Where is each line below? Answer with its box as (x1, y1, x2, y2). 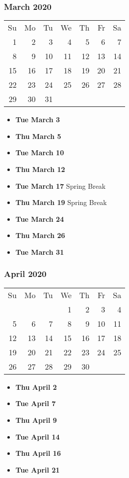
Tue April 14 (15, 431, 60, 442)
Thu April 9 (15, 414, 57, 425)
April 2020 (4, 268, 47, 280)
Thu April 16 (15, 448, 61, 458)
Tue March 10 (15, 147, 64, 158)
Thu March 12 (15, 164, 65, 174)
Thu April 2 (15, 381, 57, 392)
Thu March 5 (15, 131, 61, 141)
